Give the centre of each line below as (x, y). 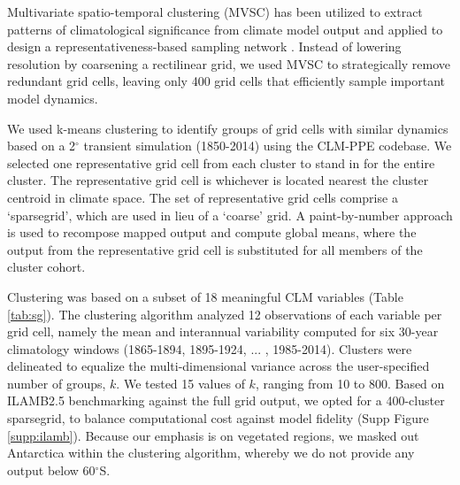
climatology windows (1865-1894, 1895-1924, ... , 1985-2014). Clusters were (210, 348)
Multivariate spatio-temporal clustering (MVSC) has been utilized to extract (215, 12)
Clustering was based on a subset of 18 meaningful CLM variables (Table (205, 296)
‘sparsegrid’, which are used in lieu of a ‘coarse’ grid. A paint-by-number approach (230, 215)
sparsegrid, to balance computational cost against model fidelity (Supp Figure (218, 418)
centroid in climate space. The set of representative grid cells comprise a (203, 197)
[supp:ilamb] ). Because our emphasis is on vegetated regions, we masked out (213, 435)
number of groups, (57, 383)
